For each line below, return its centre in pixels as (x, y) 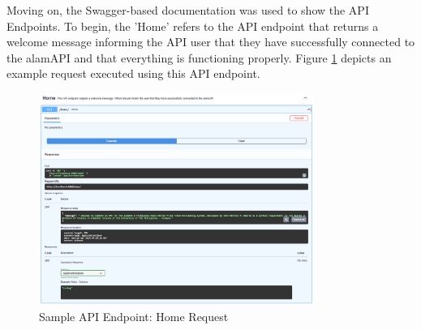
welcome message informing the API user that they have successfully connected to (211, 42)
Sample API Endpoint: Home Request (134, 316)
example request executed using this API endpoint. (133, 73)
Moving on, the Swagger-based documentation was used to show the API (188, 10)
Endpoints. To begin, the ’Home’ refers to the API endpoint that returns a (193, 26)
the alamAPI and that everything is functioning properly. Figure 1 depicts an (199, 57)
